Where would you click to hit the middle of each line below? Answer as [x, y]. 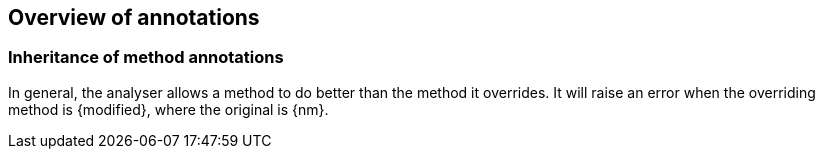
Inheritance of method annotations [146, 57]
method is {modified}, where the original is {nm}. [168, 109]
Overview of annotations [134, 17]
